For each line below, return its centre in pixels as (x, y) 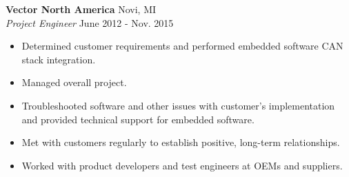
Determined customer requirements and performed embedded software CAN (182, 46)
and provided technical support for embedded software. (138, 119)
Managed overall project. (74, 82)
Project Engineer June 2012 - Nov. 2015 (90, 22)
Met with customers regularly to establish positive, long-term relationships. (181, 142)
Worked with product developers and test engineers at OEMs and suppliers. (182, 165)
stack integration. (59, 59)
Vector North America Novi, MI (81, 9)
